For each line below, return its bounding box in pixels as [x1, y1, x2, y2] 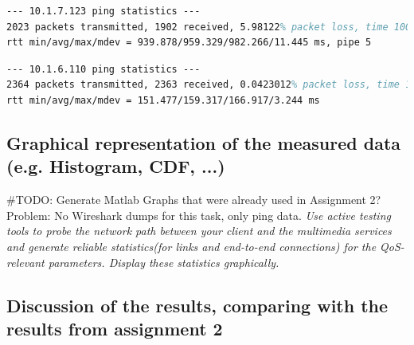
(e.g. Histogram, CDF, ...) [6, 154, 225, 178]
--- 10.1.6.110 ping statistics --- [6, 63, 201, 75]
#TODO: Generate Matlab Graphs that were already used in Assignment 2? [6, 191, 381, 208]
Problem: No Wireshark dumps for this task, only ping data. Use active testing [6, 206, 391, 223]
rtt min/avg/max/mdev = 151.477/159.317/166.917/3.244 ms [6, 94, 320, 106]
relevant [6, 253, 45, 270]
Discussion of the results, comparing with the [6, 292, 389, 317]
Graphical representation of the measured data [6, 130, 401, 155]
